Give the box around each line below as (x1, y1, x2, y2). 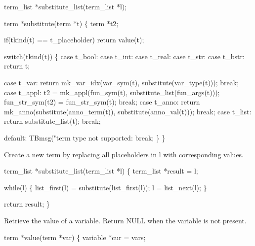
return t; (4, 61, 30, 71)
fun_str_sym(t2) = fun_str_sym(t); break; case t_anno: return (4, 97, 200, 107)
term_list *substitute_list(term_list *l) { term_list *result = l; (4, 166, 198, 176)
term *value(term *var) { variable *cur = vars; (4, 232, 146, 242)
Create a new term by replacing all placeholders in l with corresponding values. (4, 149, 244, 159)
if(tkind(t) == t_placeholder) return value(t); (4, 35, 144, 45)
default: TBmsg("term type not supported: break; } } (4, 132, 166, 142)
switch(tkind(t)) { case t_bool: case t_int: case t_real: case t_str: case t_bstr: (4, 51, 245, 61)
